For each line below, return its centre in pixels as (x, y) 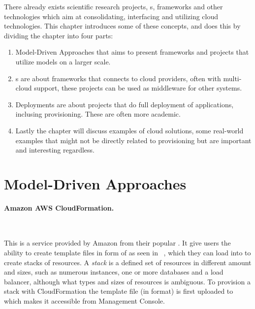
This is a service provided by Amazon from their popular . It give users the (117, 243)
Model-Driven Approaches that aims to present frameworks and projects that (132, 52)
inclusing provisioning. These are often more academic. (98, 114)
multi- (232, 78)
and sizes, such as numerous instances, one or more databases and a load (114, 272)
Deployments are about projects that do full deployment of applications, (125, 104)
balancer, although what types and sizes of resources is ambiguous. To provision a (127, 281)
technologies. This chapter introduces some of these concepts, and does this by (122, 26)
